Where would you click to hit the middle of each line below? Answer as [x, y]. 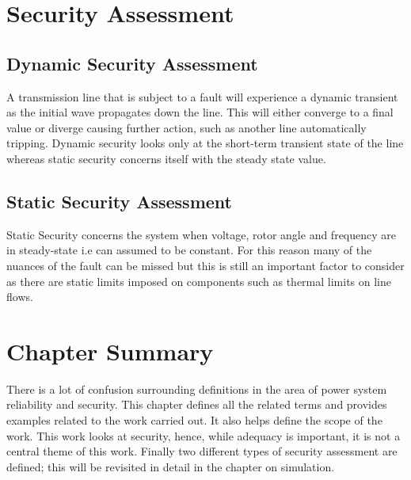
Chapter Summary [110, 350]
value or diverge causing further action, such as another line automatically [186, 127]
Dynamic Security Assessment [132, 63]
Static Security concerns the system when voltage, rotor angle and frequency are [201, 234]
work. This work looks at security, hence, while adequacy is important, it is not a [204, 435]
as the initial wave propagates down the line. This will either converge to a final [200, 112]
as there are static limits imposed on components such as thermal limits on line [199, 281]
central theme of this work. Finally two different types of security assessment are [202, 451]
